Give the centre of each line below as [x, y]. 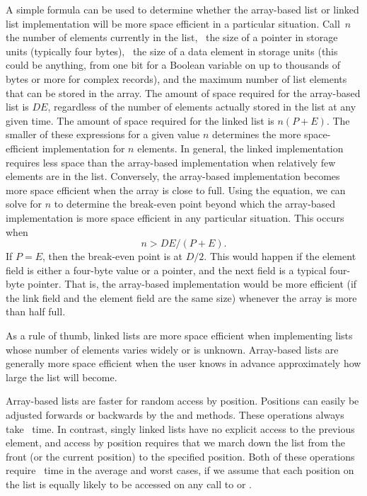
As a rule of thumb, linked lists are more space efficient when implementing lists [179, 336]
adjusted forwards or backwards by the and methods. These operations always [175, 415]
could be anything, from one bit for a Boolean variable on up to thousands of [173, 65]
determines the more [256, 134]
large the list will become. [62, 377]
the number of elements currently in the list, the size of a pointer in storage [172, 37]
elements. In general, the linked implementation [240, 148]
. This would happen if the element [280, 256]
